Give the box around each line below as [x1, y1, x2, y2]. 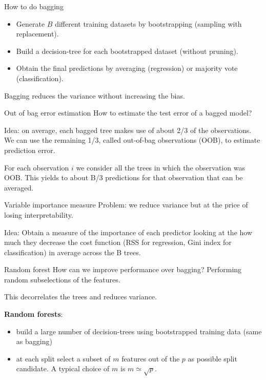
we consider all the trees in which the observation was [76, 162, 245, 173]
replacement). [16, 28, 59, 39]
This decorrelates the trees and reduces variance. [4, 291, 157, 302]
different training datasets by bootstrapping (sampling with [55, 18, 242, 29]
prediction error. [4, 144, 55, 155]
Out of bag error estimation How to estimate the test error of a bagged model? [4, 107, 252, 118]
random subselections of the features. [4, 274, 120, 284]
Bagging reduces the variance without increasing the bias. [4, 90, 185, 101]
